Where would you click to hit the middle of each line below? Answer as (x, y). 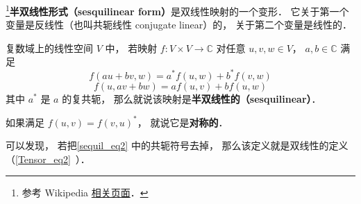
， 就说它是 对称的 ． (183, 122)
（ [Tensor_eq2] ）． (48, 159)
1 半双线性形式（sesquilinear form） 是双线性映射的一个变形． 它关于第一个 (177, 10)
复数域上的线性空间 (49, 48)
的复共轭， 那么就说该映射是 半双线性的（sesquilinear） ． (192, 98)
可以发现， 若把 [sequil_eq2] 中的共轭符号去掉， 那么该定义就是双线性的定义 (177, 145)
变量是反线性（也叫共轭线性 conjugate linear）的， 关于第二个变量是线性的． (179, 25)
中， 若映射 (131, 48)
